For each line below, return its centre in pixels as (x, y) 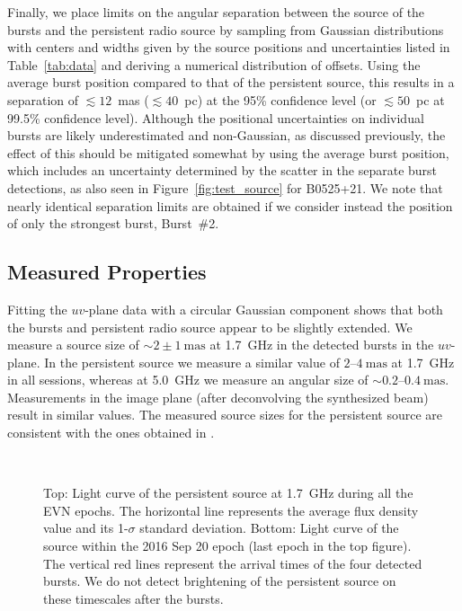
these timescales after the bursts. (133, 598)
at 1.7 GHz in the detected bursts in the (322, 345)
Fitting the (37, 309)
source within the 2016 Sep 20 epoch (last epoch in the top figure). (227, 546)
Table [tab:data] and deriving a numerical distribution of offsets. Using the (214, 64)
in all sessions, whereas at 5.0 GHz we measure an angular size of (188, 380)
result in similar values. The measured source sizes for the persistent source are (225, 415)
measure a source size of (73, 345)
